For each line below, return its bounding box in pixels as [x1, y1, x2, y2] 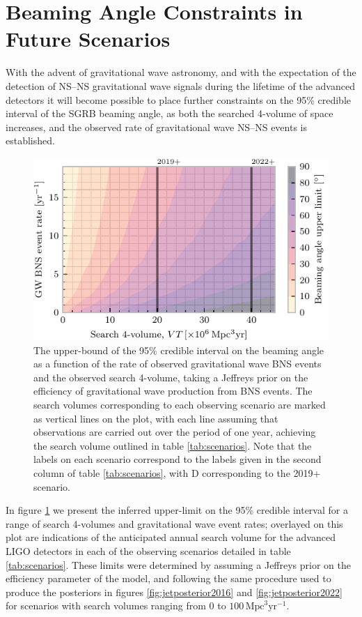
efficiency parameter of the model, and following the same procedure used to [6, 571, 331, 586]
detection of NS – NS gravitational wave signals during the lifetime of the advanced [6, 78, 355, 93]
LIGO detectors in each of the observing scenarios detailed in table [6, 543, 291, 558]
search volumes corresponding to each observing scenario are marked [33, 397, 326, 411]
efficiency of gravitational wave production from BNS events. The [33, 383, 313, 398]
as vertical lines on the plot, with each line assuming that [33, 411, 278, 425]
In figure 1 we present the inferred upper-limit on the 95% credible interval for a [6, 503, 348, 517]
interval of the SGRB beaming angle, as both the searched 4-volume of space [6, 106, 333, 121]
